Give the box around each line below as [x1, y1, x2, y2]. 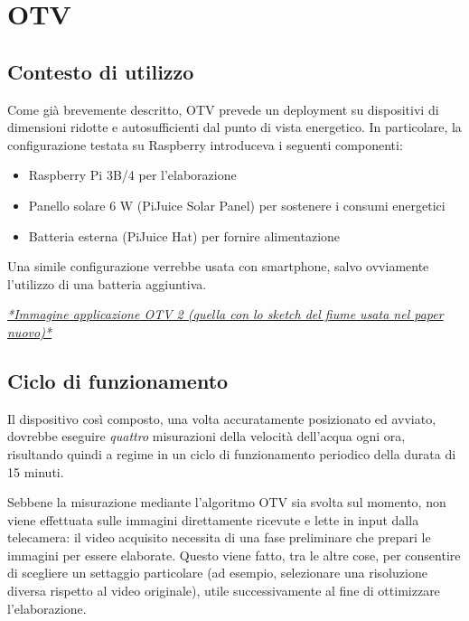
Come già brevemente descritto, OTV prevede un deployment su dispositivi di [7, 99, 439, 118]
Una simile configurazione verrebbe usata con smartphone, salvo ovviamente [7, 257, 429, 276]
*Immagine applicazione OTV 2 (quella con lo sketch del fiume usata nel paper [7, 305, 444, 324]
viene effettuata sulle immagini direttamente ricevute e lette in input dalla [7, 510, 419, 529]
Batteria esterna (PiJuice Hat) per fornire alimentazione [28, 226, 341, 245]
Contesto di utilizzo [7, 57, 194, 85]
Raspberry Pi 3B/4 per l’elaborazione [28, 165, 237, 184]
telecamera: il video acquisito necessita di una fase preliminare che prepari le [7, 528, 431, 547]
